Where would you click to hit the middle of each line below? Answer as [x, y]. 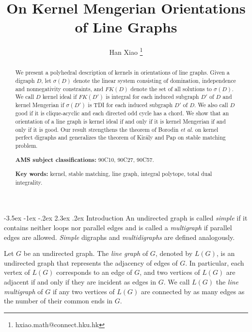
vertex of [17, 272]
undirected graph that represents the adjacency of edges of [91, 262]
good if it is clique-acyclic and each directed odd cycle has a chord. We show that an [122, 113]
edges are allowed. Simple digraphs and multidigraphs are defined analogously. [119, 237]
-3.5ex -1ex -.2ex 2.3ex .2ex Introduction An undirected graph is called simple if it [126, 218]
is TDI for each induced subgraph [130, 105]
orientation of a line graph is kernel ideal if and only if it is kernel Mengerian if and [120, 121]
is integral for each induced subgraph [152, 97]
